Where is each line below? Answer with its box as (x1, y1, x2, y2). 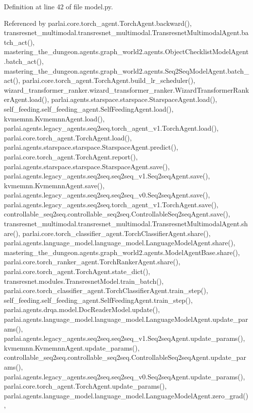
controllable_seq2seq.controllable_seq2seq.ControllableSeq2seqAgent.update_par (4, 352, 246, 362)
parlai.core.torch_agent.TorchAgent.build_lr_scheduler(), (22, 75, 196, 85)
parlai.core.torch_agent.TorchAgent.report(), (4, 151, 138, 161)
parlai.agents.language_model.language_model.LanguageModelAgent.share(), (4, 237, 235, 248)
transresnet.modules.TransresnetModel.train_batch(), (4, 275, 164, 286)
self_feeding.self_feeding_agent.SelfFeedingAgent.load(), (4, 103, 174, 114)
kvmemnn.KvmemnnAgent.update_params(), (4, 342, 140, 353)
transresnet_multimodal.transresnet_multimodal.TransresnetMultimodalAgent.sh (4, 218, 248, 229)
